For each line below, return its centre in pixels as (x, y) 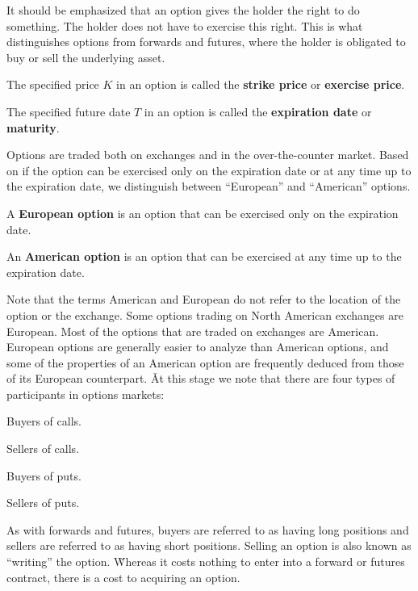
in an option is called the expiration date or (258, 111)
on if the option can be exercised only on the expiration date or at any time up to (209, 170)
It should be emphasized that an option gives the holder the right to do (183, 10)
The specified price (53, 84)
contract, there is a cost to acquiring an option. (123, 577)
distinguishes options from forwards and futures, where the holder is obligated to (206, 42)
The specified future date (69, 111)
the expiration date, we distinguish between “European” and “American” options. (209, 186)
